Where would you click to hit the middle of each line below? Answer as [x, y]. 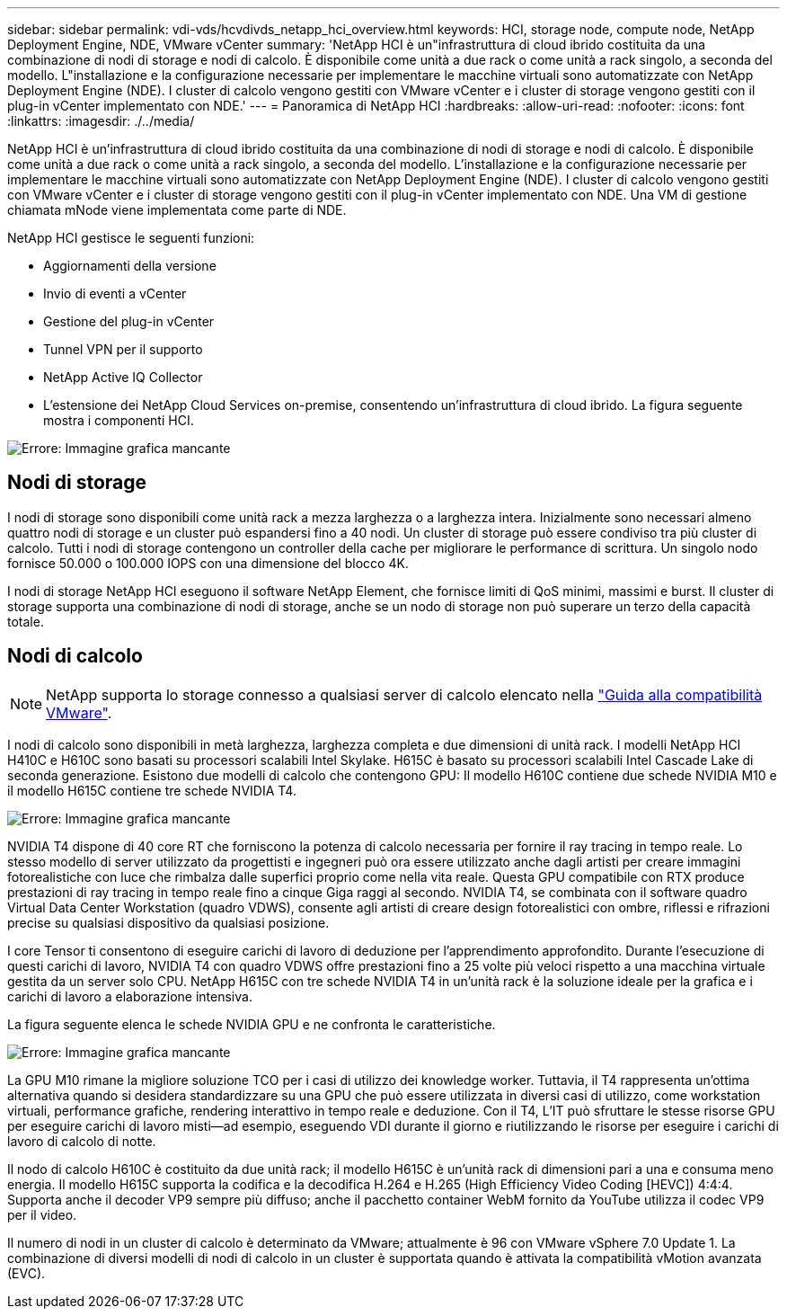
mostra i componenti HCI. [119, 420]
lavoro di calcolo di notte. [82, 1141]
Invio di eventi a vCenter [115, 293]
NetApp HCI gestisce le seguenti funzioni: [131, 238]
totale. [26, 621]
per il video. [42, 1214]
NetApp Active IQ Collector [123, 377]
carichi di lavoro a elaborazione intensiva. [130, 996]
